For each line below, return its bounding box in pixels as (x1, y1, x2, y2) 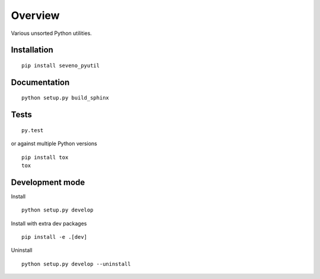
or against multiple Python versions (11, 140, 97, 147)
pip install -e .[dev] (21, 234, 88, 240)
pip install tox (21, 154, 69, 161)
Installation (11, 45, 53, 55)
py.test (21, 127, 44, 133)
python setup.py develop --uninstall (21, 261, 132, 267)
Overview (11, 9, 60, 22)
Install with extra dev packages (11, 220, 87, 227)
